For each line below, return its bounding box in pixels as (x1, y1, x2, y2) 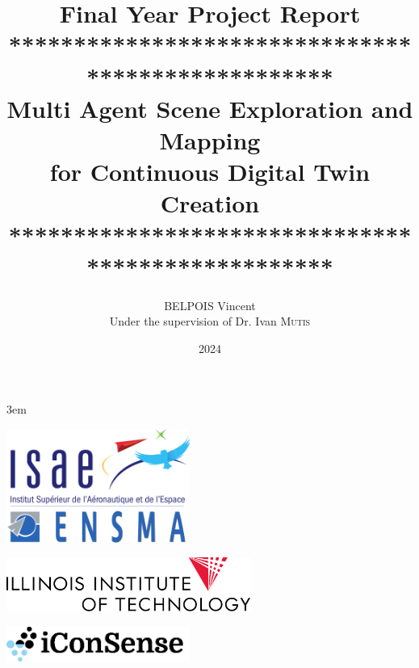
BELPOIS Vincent (164, 296, 256, 313)
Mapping (159, 123, 261, 156)
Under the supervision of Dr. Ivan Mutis (109, 313, 311, 330)
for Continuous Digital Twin (49, 155, 371, 188)
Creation (160, 187, 260, 220)
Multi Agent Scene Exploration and (6, 91, 413, 124)
